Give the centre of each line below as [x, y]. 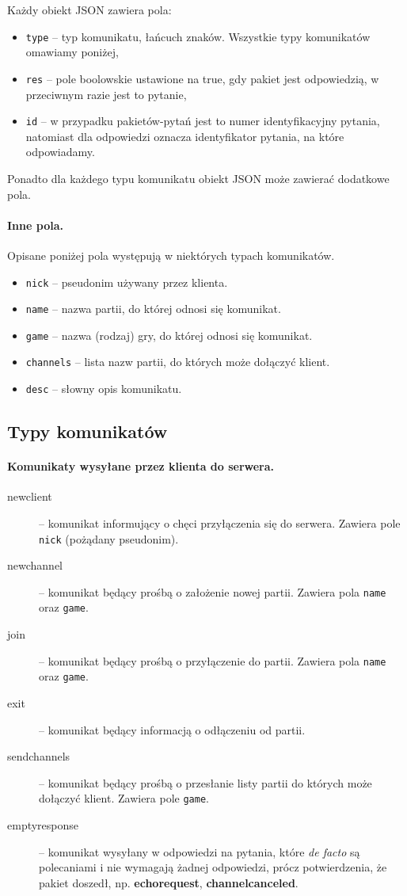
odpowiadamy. [60, 152]
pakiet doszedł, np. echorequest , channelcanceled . [169, 882]
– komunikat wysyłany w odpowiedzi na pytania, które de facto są [200, 851]
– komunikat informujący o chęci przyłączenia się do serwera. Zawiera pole [220, 522]
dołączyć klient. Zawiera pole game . [124, 798]
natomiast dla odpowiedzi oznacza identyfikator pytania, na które [185, 136]
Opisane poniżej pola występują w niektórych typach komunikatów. [171, 255]
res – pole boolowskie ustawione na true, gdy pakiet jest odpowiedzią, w [202, 78]
